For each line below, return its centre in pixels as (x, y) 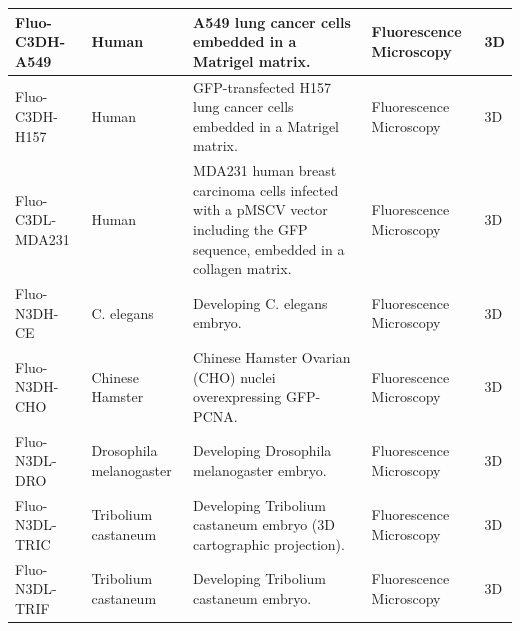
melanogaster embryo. (260, 470)
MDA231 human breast (265, 170)
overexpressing (237, 396)
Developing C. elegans (260, 302)
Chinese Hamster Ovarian (272, 357)
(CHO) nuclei (234, 376)
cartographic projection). (269, 543)
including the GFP (250, 228)
